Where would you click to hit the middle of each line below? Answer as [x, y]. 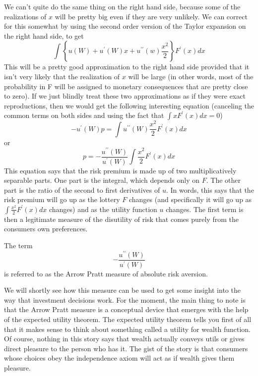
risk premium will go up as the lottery [62, 199]
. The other [223, 180]
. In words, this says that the [210, 189]
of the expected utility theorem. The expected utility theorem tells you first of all [128, 319]
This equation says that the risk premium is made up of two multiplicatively [120, 170]
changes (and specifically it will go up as [190, 199]
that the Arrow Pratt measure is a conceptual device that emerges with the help [126, 309]
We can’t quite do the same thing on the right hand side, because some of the [122, 6]
